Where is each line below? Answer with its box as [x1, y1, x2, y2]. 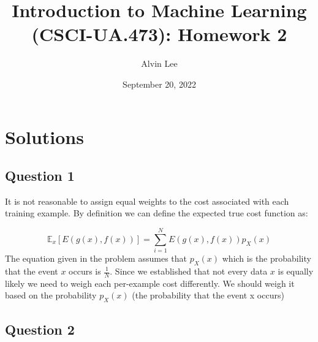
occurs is [69, 265, 101, 277]
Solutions [5, 124, 84, 149]
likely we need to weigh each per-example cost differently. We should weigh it [5, 276, 295, 289]
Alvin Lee [141, 57, 178, 70]
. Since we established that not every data [110, 265, 268, 277]
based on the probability [5, 289, 97, 302]
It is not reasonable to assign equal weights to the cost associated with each [5, 194, 289, 207]
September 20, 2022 [123, 77, 196, 90]
